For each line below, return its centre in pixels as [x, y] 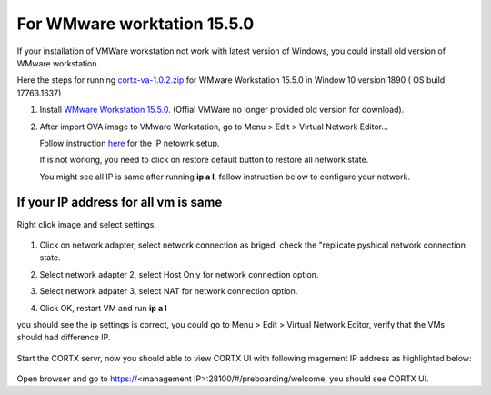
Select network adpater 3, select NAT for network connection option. [169, 291]
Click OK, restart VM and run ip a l [103, 308]
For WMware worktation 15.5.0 [135, 24]
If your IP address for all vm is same [120, 203]
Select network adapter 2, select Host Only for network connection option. [179, 274]
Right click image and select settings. [87, 224]
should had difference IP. [64, 338]
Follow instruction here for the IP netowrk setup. [130, 143]
